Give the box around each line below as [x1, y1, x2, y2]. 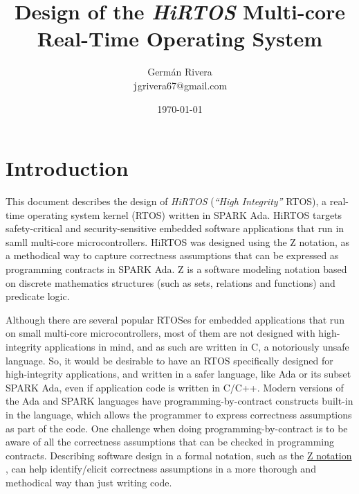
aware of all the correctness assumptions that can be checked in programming [6, 434, 334, 449]
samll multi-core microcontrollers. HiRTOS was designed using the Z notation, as [6, 234, 350, 249]
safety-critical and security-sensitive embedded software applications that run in [6, 221, 344, 236]
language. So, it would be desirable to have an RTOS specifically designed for [6, 353, 333, 367]
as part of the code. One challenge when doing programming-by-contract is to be [6, 421, 348, 435]
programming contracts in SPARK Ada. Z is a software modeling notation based [6, 262, 347, 276]
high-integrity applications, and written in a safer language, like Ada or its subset [6, 367, 351, 381]
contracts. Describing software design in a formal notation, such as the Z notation [6, 448, 352, 462]
